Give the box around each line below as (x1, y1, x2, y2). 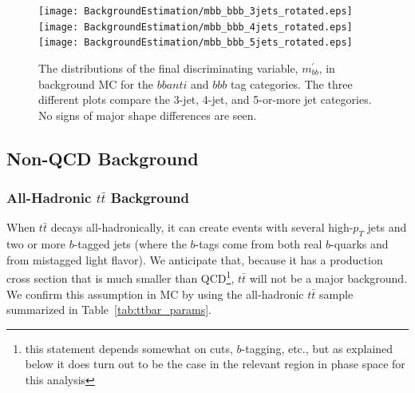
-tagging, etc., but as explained (241, 339, 393, 356)
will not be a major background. (249, 269, 408, 286)
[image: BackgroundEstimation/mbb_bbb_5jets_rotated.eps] (38, 37, 353, 49)
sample (319, 285, 354, 302)
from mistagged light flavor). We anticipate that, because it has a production (6, 251, 383, 268)
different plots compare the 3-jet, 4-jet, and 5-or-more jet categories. (38, 91, 372, 108)
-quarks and (330, 236, 389, 252)
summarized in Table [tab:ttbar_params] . (6, 301, 211, 318)
